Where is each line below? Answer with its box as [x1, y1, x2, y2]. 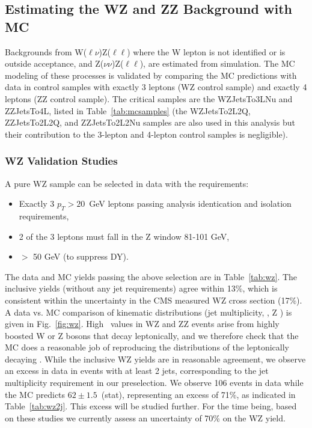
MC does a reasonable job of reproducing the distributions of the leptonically [5, 341, 290, 353]
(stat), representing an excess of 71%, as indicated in [101, 388, 296, 400]
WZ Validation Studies [5, 153, 118, 168]
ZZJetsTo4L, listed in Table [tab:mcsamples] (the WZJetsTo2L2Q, [5, 104, 251, 117]
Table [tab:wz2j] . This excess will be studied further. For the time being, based [5, 400, 297, 412]
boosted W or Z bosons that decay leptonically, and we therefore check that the [5, 329, 299, 341]
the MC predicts [5, 388, 66, 400]
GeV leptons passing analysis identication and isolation [89, 197, 292, 210]
